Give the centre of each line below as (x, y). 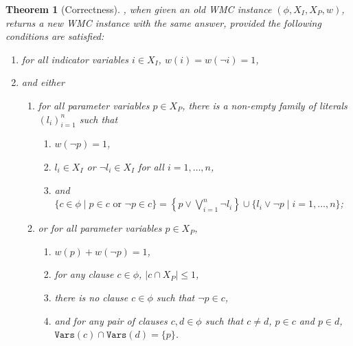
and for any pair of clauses (111, 320)
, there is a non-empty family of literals (265, 105)
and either (43, 82)
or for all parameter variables (100, 228)
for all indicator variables (75, 59)
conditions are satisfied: (55, 36)
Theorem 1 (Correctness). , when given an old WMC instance (139, 9)
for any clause (84, 274)
